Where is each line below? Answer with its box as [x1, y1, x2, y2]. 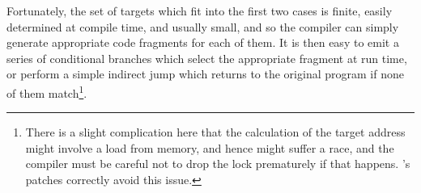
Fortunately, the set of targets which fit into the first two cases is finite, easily [6, 2, 393, 19]
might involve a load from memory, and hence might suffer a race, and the [25, 139, 394, 156]
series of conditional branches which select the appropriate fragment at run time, [6, 49, 407, 66]
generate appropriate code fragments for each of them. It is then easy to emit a [6, 34, 399, 51]
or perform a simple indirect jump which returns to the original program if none [6, 65, 404, 82]
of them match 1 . [6, 82, 87, 101]
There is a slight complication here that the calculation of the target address [25, 124, 406, 141]
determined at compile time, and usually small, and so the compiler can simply [6, 18, 399, 35]
